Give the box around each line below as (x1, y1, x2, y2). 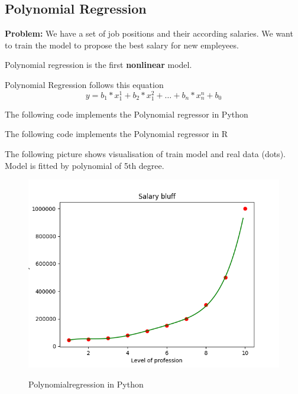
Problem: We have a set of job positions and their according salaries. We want (5, 27, 293, 40)
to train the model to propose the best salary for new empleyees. (5, 38, 239, 51)
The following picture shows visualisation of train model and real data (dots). (5, 148, 286, 159)
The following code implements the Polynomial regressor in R (5, 128, 228, 140)
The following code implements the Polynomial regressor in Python (5, 108, 248, 120)
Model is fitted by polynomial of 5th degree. (5, 159, 164, 171)
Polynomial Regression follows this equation (5, 78, 164, 90)
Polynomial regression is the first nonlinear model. (5, 58, 192, 71)
